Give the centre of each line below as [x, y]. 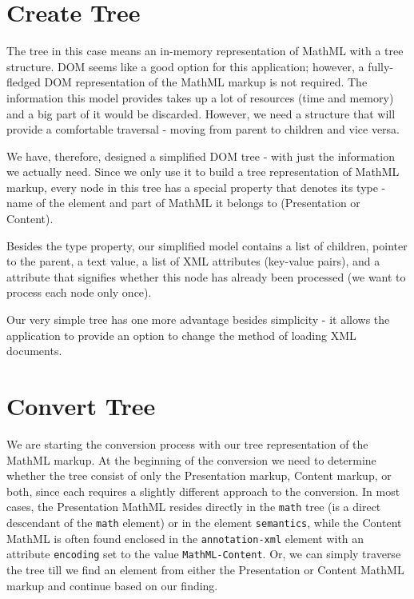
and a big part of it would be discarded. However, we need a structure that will [201, 113]
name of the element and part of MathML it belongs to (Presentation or [183, 203]
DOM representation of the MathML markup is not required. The [206, 82]
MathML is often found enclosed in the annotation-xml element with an [185, 538]
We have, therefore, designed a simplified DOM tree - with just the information [201, 156]
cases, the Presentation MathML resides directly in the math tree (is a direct [194, 507]
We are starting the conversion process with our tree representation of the [187, 443]
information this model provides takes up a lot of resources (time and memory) [200, 97]
